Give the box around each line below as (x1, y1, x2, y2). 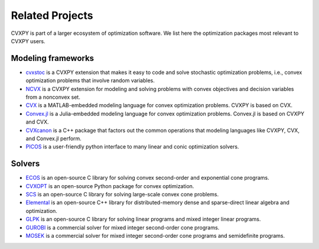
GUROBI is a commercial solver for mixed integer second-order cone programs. (25, 224, 220, 231)
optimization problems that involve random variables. (25, 77, 155, 84)
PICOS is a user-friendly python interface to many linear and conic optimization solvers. (25, 143, 239, 150)
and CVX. (25, 118, 50, 125)
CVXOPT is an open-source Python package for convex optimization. (25, 182, 194, 189)
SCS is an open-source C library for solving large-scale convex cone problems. (25, 191, 219, 198)
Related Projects (11, 9, 94, 22)
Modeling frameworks (11, 53, 95, 63)
